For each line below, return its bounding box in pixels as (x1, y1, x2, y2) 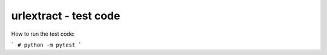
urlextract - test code (11, 9, 121, 22)
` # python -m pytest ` (11, 41, 82, 48)
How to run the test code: (11, 30, 75, 37)
